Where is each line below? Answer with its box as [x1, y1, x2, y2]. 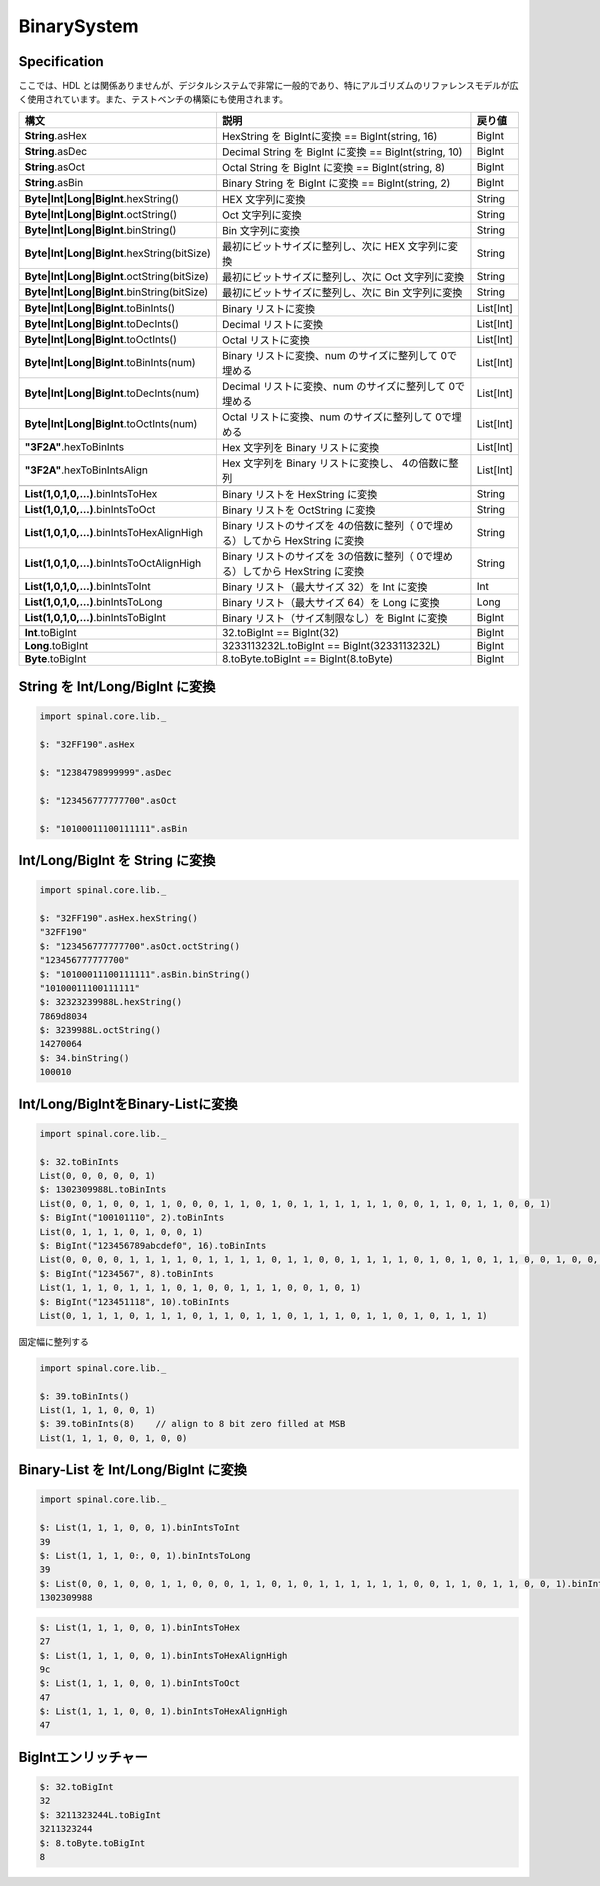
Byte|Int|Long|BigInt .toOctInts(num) [24, 416, 198, 430]
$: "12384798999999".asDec [39, 767, 172, 779]
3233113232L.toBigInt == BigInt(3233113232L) [221, 638, 441, 652]
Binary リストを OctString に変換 [221, 503, 376, 517]
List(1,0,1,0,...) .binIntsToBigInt [24, 610, 167, 624]
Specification [18, 53, 104, 70]
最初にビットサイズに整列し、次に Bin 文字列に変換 [221, 285, 463, 299]
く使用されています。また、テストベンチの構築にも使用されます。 [18, 93, 289, 105]
